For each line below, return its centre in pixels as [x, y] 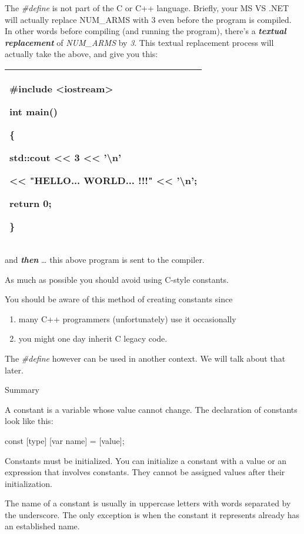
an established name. [42, 526]
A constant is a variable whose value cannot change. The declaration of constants [151, 409]
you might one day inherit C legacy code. [93, 338]
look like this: [29, 421]
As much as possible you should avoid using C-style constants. [117, 279]
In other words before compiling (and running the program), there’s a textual [146, 31]
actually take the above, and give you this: [81, 54]
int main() [34, 111]
